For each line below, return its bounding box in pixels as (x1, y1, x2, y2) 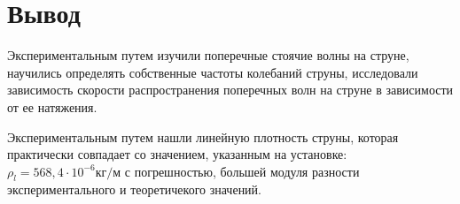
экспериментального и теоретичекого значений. (7, 180, 261, 199)
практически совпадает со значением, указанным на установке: (7, 145, 347, 163)
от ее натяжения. (7, 97, 97, 116)
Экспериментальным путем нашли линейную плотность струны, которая (7, 127, 399, 146)
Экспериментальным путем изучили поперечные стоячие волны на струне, (7, 46, 409, 64)
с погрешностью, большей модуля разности (124, 162, 360, 180)
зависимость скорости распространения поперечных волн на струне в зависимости (7, 80, 454, 99)
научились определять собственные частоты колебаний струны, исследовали (7, 63, 418, 81)
